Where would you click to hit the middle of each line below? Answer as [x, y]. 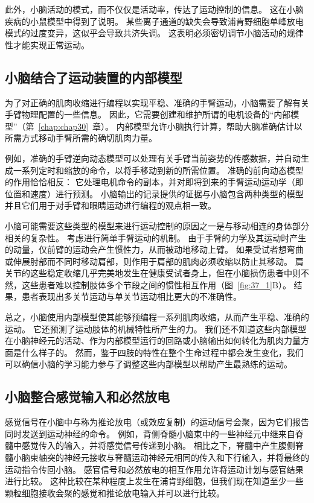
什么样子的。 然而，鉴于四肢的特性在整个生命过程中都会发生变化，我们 [162, 352]
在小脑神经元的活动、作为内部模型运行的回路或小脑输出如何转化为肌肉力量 [153, 340]
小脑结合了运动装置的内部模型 [94, 77]
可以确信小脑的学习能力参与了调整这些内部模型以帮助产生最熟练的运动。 [149, 364]
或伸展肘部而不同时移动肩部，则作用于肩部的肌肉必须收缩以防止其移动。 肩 [154, 261]
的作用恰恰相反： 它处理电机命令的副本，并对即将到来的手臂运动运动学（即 [154, 182]
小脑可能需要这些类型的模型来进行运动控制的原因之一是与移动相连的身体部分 [157, 225]
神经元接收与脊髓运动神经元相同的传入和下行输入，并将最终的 [186, 457]
